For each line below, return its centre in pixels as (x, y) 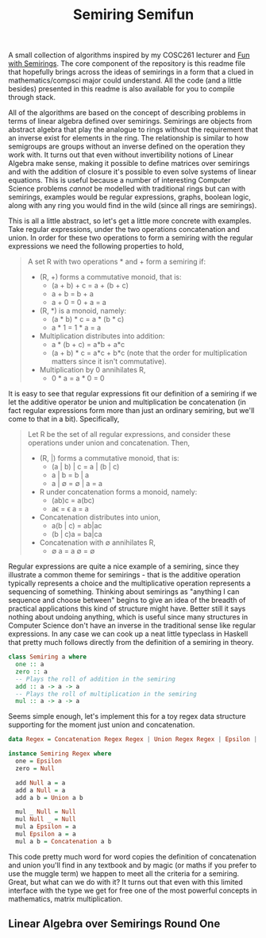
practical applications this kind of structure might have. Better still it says (127, 608)
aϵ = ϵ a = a (70, 509)
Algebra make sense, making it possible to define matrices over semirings (129, 164)
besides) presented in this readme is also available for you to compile (121, 89)
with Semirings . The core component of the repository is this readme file (127, 64)
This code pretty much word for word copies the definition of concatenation (132, 856)
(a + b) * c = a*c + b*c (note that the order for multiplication (149, 353)
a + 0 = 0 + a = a (79, 303)
